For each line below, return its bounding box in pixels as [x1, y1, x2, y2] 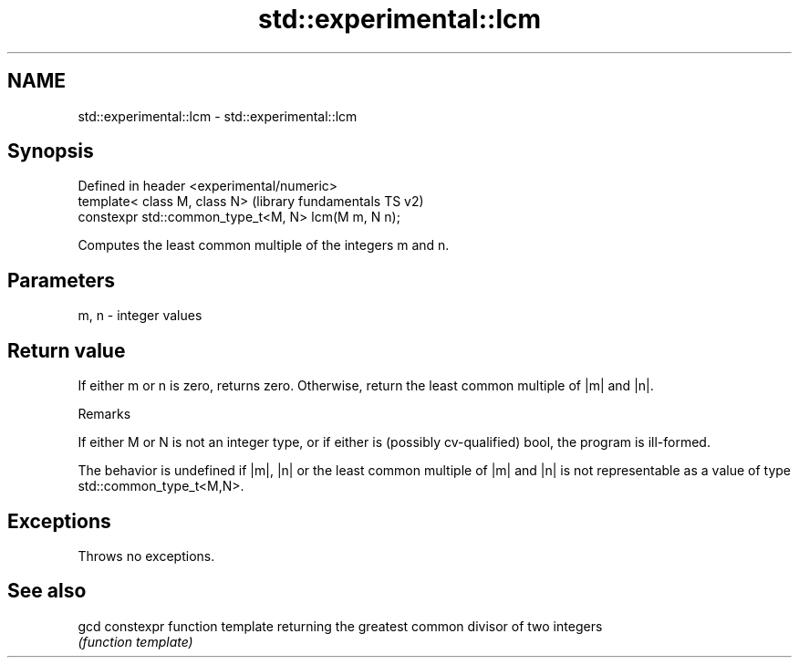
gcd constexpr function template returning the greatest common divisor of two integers [78, 618, 603, 634]
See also [7, 579, 87, 603]
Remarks [78, 406, 131, 422]
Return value [7, 338, 126, 362]
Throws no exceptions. [78, 547, 215, 564]
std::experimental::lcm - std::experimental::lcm [78, 108, 358, 124]
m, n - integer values [78, 307, 202, 324]
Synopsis [7, 140, 94, 163]
